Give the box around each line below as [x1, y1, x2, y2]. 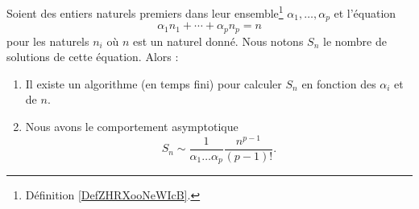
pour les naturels [6, 32, 89, 49]
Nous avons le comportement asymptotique [25, 117, 239, 134]
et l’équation [334, 4, 396, 21]
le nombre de [322, 32, 387, 49]
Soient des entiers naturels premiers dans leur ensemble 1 [6, 2, 284, 21]
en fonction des [301, 75, 376, 92]
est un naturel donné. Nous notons [132, 32, 304, 49]
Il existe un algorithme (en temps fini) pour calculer [25, 75, 282, 92]
